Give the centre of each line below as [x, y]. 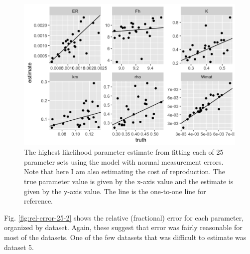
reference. [39, 201]
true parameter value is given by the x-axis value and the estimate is [129, 181]
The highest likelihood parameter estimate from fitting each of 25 [124, 152]
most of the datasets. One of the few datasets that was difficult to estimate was [125, 237]
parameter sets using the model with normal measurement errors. [124, 161]
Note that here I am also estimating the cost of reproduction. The [125, 171]
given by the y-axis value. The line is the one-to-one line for [115, 191]
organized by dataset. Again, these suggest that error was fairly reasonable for [123, 227]
